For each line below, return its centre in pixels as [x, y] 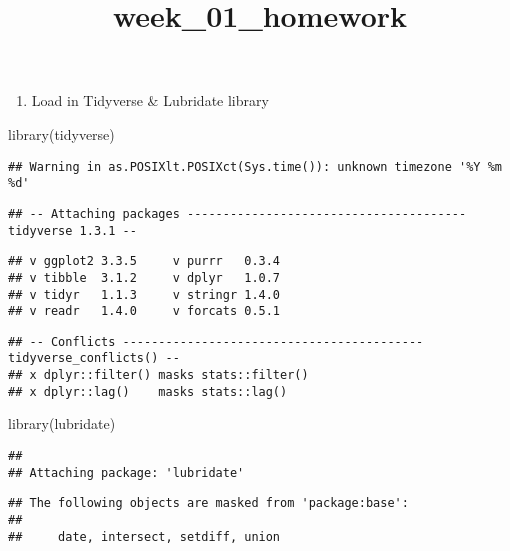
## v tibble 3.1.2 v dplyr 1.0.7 [144, 277]
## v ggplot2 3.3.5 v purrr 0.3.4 [144, 261]
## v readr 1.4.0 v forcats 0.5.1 [144, 311]
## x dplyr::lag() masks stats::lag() [148, 391]
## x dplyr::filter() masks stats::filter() [158, 375]
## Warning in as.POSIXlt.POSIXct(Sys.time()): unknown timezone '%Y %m [255, 166]
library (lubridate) [62, 423]
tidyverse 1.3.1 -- [72, 230]
